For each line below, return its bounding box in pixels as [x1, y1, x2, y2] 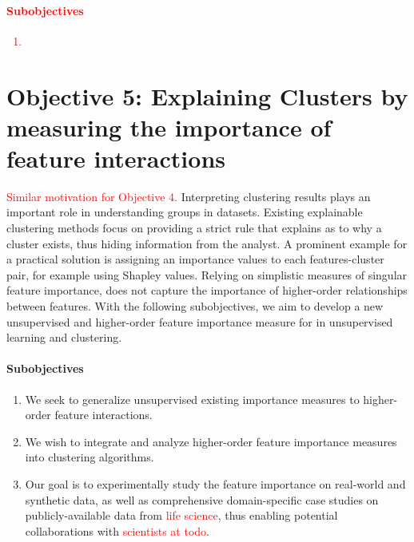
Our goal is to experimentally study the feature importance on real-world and [25, 476, 406, 492]
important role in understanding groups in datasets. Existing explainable [6, 204, 363, 220]
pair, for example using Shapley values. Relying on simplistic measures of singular [6, 266, 408, 283]
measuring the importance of [6, 110, 332, 143]
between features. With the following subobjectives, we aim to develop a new [6, 298, 384, 315]
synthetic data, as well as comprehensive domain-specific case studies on [25, 491, 379, 508]
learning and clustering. [6, 329, 122, 346]
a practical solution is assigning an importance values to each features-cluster [6, 251, 384, 267]
